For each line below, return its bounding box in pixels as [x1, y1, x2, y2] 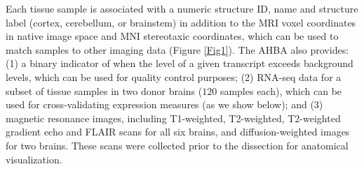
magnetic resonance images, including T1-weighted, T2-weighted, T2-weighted [6, 110, 341, 125]
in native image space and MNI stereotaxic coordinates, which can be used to [6, 29, 339, 43]
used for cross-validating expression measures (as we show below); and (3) [6, 97, 323, 112]
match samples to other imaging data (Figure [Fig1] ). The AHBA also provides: [6, 42, 349, 57]
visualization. [6, 152, 62, 166]
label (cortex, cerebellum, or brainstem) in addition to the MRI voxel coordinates [6, 15, 356, 29]
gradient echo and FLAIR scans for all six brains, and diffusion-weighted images [6, 124, 350, 139]
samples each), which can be [220, 83, 342, 98]
